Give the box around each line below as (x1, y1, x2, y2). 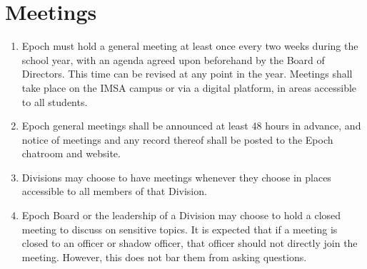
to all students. (21, 94, 88, 109)
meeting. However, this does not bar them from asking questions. (21, 249, 307, 264)
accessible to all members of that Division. (21, 184, 207, 199)
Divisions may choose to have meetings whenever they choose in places (21, 169, 331, 184)
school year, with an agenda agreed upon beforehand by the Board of (21, 52, 325, 67)
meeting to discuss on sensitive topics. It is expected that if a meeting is (21, 221, 338, 236)
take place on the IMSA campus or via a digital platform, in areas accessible (21, 80, 357, 95)
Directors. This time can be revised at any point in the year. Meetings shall (21, 66, 353, 81)
